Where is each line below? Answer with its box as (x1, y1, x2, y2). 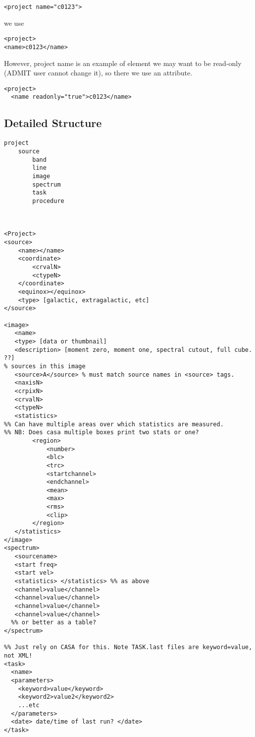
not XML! (4, 652, 33, 659)
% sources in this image (4, 362, 86, 370)
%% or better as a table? (11, 619, 97, 626)
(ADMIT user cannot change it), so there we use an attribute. (4, 67, 193, 78)
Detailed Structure (4, 115, 102, 131)
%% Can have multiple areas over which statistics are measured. (4, 420, 224, 428)
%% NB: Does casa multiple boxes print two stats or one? (4, 429, 199, 436)
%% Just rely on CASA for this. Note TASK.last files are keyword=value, (4, 644, 253, 651)
